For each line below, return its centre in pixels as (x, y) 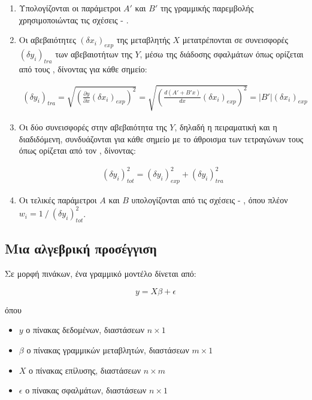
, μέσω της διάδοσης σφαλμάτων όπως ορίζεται (222, 54)
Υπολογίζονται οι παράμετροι (70, 8)
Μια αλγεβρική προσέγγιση (81, 248)
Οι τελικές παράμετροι (58, 200)
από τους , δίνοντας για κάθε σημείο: (83, 68)
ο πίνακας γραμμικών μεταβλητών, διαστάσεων (108, 349)
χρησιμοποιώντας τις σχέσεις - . (74, 19)
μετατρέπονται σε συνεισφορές (235, 40)
